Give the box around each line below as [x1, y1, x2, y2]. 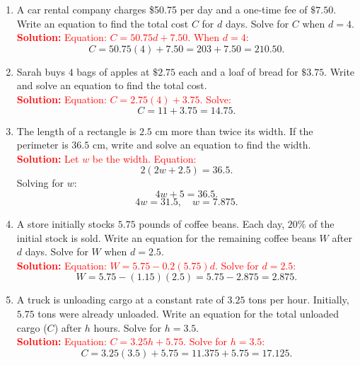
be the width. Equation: [92, 151, 197, 166]
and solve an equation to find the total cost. [16, 78, 207, 93]
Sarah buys [16, 64, 65, 79]
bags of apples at [76, 64, 150, 79]
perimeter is [16, 137, 69, 152]
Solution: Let [16, 151, 79, 166]
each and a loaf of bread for [178, 64, 298, 79]
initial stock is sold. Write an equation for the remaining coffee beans [16, 230, 316, 245]
